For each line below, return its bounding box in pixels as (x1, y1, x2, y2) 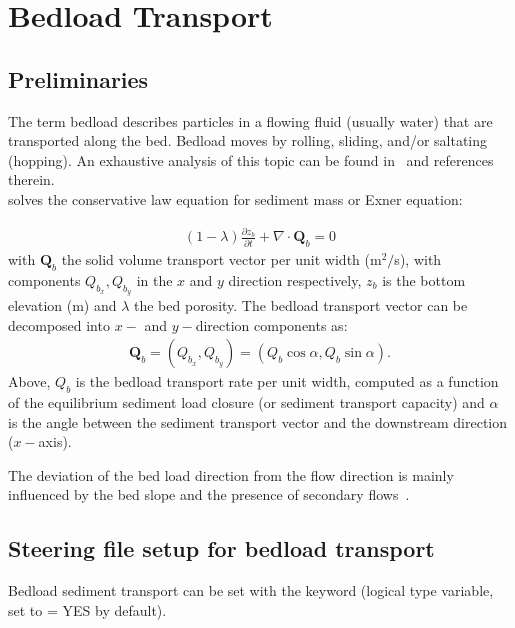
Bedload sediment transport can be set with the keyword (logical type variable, (8, 580, 494, 601)
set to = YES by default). (8, 599, 167, 620)
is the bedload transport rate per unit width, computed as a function (75, 371, 499, 392)
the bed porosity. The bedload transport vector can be (134, 295, 468, 316)
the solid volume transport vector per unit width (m (61, 249, 382, 270)
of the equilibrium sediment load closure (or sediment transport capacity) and (8, 392, 485, 413)
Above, (8, 371, 51, 392)
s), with (394, 249, 442, 270)
